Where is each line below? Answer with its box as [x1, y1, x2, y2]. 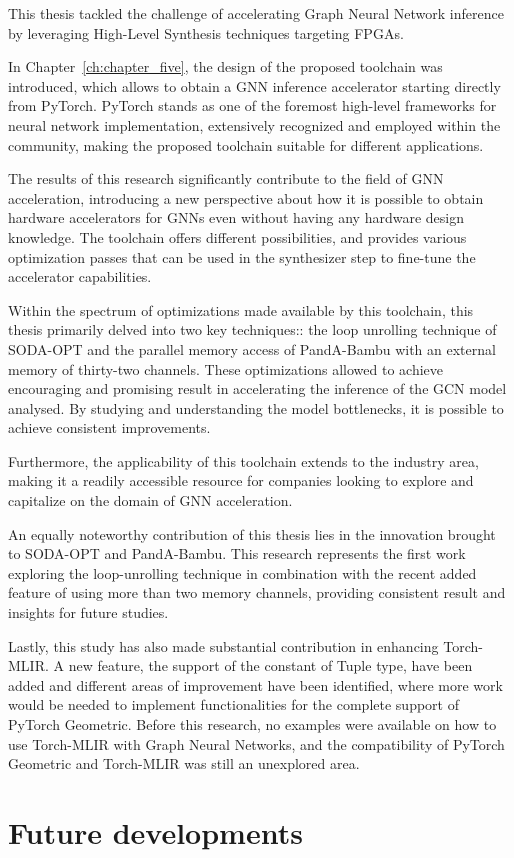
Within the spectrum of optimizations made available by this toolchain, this [8, 299, 474, 320]
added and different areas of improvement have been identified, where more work [8, 674, 503, 695]
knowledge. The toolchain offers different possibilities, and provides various [8, 226, 467, 247]
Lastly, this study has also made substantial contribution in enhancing [8, 635, 439, 656]
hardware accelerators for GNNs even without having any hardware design [8, 207, 464, 228]
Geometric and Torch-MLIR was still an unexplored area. [8, 753, 360, 774]
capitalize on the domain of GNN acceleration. [8, 490, 293, 511]
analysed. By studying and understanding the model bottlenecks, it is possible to [8, 397, 504, 418]
